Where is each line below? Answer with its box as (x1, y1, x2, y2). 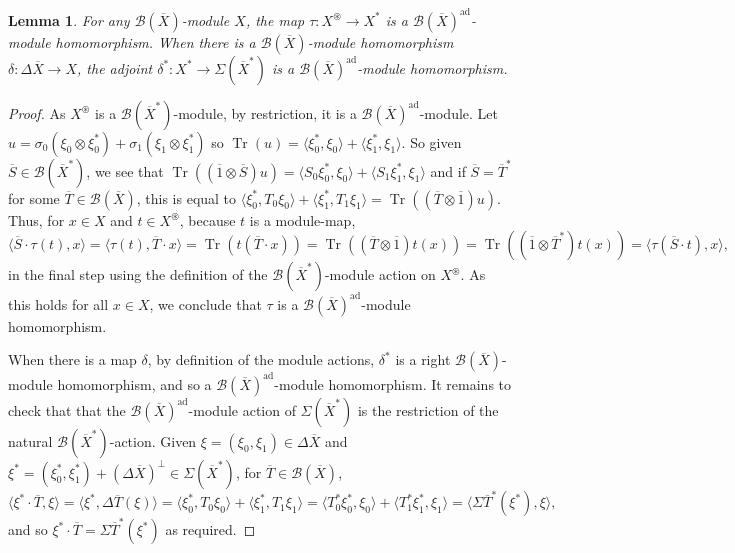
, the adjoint (77, 57, 153, 78)
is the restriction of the (357, 399, 499, 420)
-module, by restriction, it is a (173, 102, 357, 123)
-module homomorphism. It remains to (274, 373, 512, 394)
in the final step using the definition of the (8, 264, 268, 285)
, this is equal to (136, 187, 237, 208)
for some (8, 187, 60, 208)
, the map (245, 9, 305, 30)
